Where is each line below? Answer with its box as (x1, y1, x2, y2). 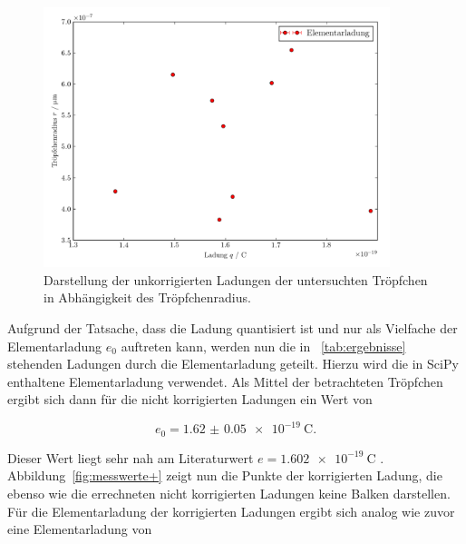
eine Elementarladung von (7, 519, 152, 539)
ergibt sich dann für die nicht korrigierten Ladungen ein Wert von (7, 390, 373, 409)
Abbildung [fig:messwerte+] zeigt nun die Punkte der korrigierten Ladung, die (7, 466, 442, 485)
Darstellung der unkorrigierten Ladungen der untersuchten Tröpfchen (44, 270, 428, 289)
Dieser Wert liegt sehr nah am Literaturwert (7, 448, 254, 467)
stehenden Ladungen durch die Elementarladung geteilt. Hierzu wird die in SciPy (7, 354, 459, 373)
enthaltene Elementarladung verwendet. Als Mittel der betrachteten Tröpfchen (7, 371, 443, 391)
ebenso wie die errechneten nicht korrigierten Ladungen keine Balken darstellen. (7, 484, 451, 503)
